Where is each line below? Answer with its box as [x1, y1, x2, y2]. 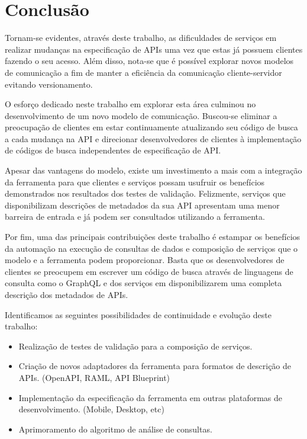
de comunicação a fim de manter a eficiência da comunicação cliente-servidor [5, 66, 282, 78]
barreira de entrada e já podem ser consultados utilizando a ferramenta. [5, 210, 265, 223]
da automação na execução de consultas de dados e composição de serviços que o [5, 242, 298, 254]
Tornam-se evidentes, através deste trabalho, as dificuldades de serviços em [5, 31, 277, 44]
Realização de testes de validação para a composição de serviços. [18, 339, 253, 352]
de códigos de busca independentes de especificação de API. [5, 144, 221, 156]
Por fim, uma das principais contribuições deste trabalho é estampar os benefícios [5, 230, 300, 243]
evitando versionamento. [5, 78, 93, 90]
